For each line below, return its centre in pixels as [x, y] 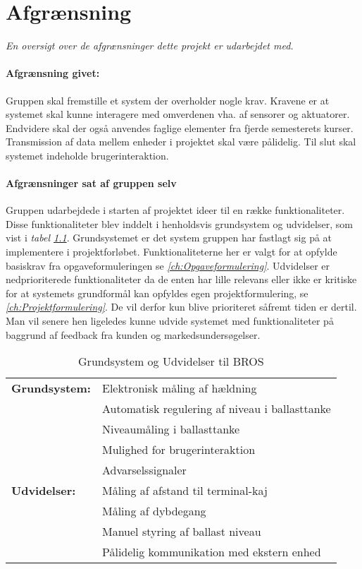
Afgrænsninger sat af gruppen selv [91, 183]
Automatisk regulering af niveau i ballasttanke [216, 409]
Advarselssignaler [144, 470]
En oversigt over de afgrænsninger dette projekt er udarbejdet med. [150, 46]
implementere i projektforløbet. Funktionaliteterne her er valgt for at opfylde [171, 252]
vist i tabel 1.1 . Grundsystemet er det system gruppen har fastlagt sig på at [169, 238]
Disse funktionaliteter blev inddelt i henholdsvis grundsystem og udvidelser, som [179, 223]
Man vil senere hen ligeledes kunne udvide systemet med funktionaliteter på [170, 321]
